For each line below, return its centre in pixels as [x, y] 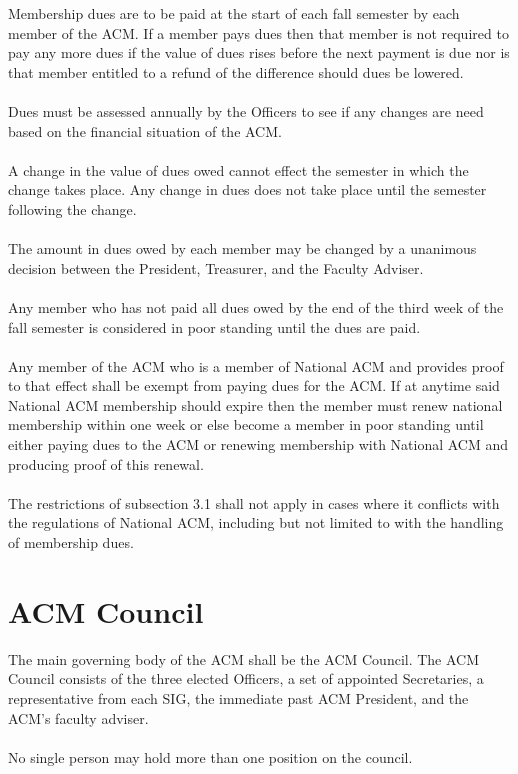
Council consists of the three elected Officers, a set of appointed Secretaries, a [246, 678]
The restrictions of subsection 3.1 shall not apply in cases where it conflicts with [254, 502]
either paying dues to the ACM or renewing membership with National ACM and [258, 444]
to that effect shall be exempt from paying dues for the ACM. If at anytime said [254, 385]
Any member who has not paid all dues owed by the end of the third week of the [256, 306]
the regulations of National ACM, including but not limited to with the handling [256, 522]
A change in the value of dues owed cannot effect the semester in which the [238, 169]
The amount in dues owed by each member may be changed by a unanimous [242, 248]
